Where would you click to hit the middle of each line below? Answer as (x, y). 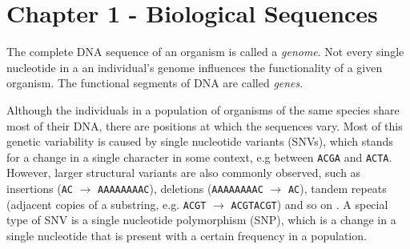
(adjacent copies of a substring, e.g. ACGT (107, 204)
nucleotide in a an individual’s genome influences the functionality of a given (195, 67)
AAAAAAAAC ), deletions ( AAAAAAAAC (181, 188)
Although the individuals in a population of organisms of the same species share (203, 109)
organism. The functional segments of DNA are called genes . (155, 83)
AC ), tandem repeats (337, 188)
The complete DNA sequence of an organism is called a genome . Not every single (205, 52)
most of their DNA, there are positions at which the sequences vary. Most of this (205, 125)
